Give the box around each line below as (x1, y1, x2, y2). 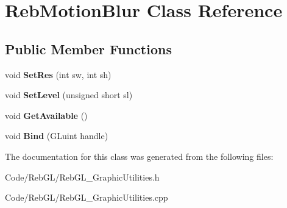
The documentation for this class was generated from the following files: (5, 149, 274, 162)
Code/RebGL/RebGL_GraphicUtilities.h (5, 170, 160, 183)
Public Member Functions (5, 39, 172, 58)
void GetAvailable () (5, 109, 88, 121)
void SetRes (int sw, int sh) (5, 68, 112, 81)
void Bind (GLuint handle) (5, 129, 108, 142)
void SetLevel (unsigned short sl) (5, 88, 133, 101)
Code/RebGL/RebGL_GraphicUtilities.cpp (5, 191, 168, 204)
